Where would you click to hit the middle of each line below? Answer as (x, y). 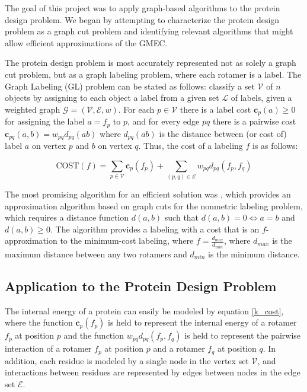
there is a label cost (215, 109)
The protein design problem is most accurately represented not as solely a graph (151, 63)
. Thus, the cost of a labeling (191, 146)
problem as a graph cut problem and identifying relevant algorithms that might (149, 31)
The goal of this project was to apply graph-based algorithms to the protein (143, 8)
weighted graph (33, 109)
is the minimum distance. (254, 254)
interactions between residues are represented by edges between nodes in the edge (153, 372)
